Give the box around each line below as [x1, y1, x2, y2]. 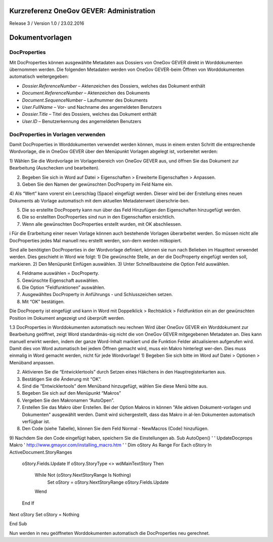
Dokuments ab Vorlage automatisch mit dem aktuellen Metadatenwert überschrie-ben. [9, 197, 190, 203]
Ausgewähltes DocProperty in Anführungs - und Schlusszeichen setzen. [22, 291, 173, 298]
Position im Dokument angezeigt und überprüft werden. [9, 315, 125, 321]
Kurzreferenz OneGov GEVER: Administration [9, 7, 156, 15]
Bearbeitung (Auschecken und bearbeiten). [9, 165, 100, 171]
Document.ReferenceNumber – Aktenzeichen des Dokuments [22, 90, 150, 96]
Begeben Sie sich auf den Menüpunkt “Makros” [22, 390, 121, 396]
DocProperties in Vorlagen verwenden [9, 131, 106, 138]
